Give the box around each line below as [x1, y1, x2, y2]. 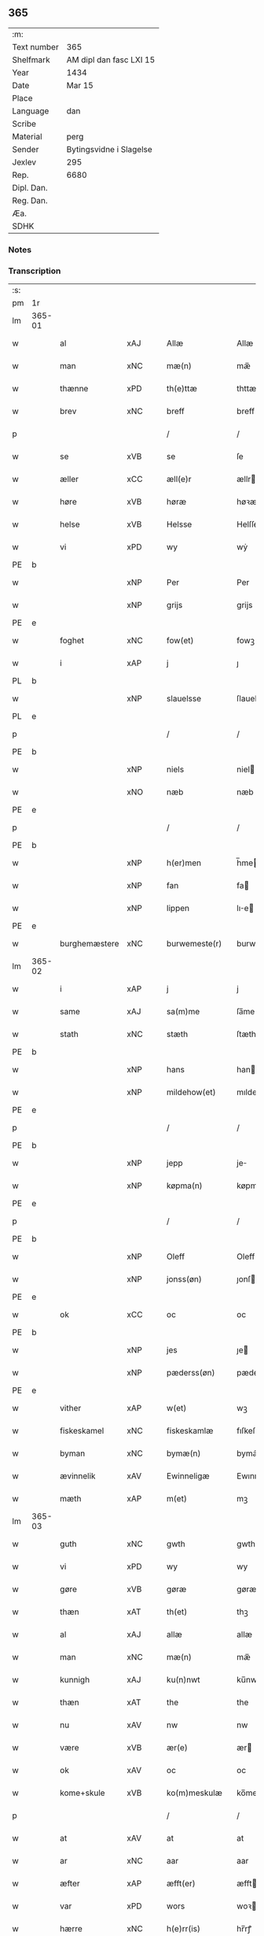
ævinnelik [60, 1471, 96, 1482]
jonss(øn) [166, 1274, 202, 1285]
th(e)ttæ [166, 383, 198, 394]
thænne [60, 383, 89, 394]
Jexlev [12, 157, 37, 168]
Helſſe [236, 519, 258, 530]
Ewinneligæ [166, 1471, 210, 1482]
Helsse [166, 519, 192, 530]
